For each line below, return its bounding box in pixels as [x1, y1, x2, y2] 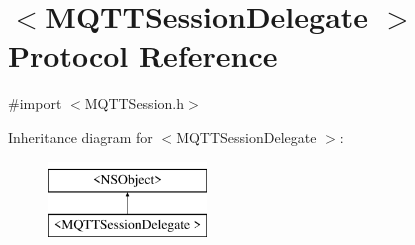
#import [8, 93, 62, 114]
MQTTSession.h [84, 93, 184, 114]
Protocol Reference [8, 35, 278, 76]
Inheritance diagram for [8, 126, 153, 147]
